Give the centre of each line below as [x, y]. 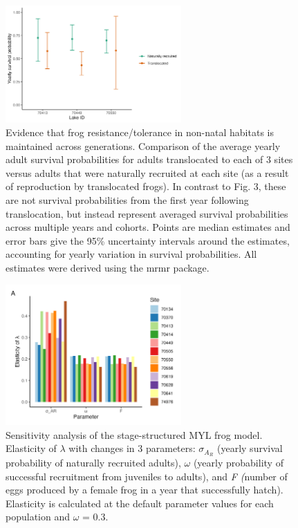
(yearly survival [250, 448]
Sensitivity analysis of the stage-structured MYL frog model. [134, 434]
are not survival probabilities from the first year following [127, 199]
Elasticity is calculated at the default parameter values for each [140, 503]
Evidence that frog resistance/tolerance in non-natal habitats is [140, 132]
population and [38, 517]
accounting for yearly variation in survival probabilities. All [131, 254]
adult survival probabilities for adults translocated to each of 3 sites [149, 159]
